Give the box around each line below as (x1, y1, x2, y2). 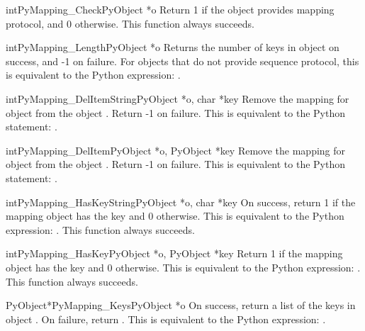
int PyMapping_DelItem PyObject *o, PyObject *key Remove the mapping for (6, 142, 346, 157)
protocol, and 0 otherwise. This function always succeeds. (6, 16, 254, 30)
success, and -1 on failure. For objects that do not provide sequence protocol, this (6, 53, 359, 68)
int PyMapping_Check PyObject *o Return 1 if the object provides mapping (6, 2, 335, 16)
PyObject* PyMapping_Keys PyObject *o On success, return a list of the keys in (6, 298, 356, 313)
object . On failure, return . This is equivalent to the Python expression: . (6, 311, 326, 326)
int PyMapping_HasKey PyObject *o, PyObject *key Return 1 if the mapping (6, 246, 343, 261)
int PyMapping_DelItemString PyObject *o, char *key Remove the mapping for (6, 91, 349, 106)
